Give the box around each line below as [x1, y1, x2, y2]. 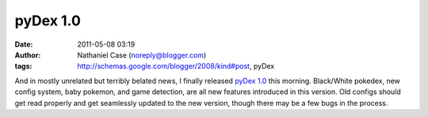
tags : [14, 62, 32, 71]
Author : [14, 50, 41, 59]
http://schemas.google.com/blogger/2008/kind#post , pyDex [77, 62, 275, 71]
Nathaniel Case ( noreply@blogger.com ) [77, 50, 207, 59]
